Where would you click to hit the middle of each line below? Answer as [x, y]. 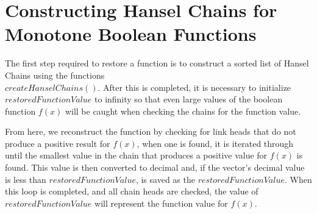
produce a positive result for [58, 143]
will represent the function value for [161, 203]
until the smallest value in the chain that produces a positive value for [136, 155]
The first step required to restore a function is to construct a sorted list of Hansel [157, 63]
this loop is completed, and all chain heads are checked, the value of [132, 191]
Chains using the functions [55, 75]
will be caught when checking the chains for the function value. [183, 111]
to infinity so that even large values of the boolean [189, 99]
